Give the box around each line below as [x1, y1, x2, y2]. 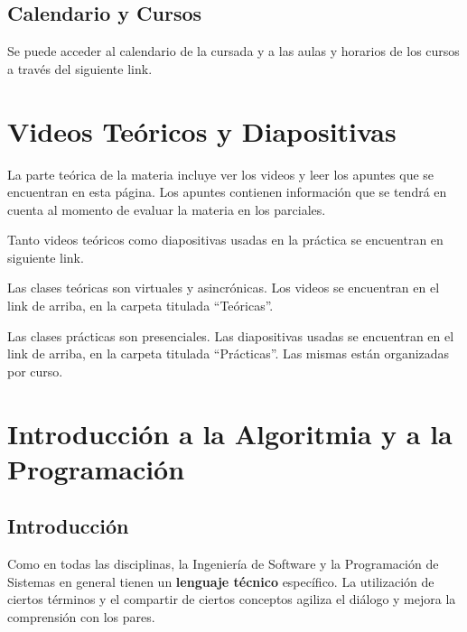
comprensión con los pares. [7, 608, 155, 626]
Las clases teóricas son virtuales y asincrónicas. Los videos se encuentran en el [7, 278, 440, 297]
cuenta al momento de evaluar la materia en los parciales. [7, 200, 326, 218]
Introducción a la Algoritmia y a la [7, 414, 453, 451]
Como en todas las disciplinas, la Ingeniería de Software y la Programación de [7, 554, 439, 573]
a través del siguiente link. [7, 59, 153, 78]
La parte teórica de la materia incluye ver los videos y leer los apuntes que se [7, 164, 434, 183]
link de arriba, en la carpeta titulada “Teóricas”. [7, 296, 274, 315]
